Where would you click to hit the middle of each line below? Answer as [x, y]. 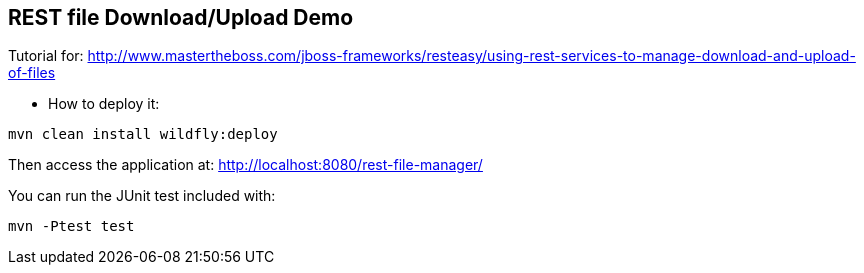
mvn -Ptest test [71, 226]
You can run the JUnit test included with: [142, 196]
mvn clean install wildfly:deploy [143, 134]
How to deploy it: [104, 104]
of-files [32, 73]
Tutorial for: [46, 56]
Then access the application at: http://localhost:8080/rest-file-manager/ [245, 165]
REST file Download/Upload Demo [181, 17]
